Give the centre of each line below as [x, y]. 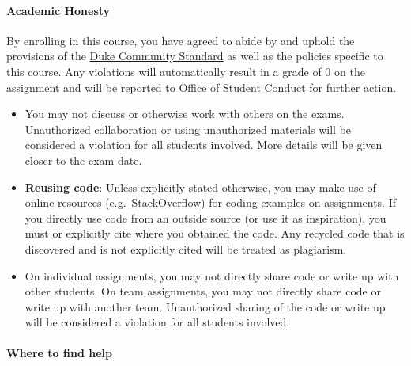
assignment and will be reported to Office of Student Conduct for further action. [202, 87]
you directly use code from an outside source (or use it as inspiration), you [205, 217]
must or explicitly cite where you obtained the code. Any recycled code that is [215, 233]
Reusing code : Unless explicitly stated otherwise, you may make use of [200, 187]
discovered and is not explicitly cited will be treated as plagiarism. [186, 248]
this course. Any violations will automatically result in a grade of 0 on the [186, 71]
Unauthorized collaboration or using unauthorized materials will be [188, 129]
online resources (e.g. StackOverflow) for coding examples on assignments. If [211, 202]
